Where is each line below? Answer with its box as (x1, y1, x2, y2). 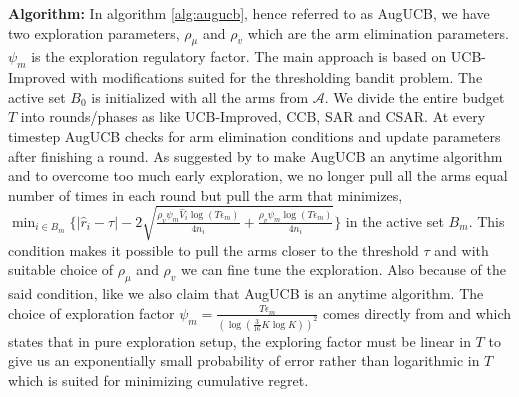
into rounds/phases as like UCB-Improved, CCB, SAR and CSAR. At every (20, 106, 486, 127)
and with (434, 239, 489, 260)
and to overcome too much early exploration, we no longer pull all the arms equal (8, 165, 508, 186)
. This (468, 210, 505, 231)
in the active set (345, 210, 444, 231)
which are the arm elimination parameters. (247, 22, 509, 43)
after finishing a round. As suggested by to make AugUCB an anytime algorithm (8, 145, 503, 166)
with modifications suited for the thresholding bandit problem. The (70, 67, 483, 88)
